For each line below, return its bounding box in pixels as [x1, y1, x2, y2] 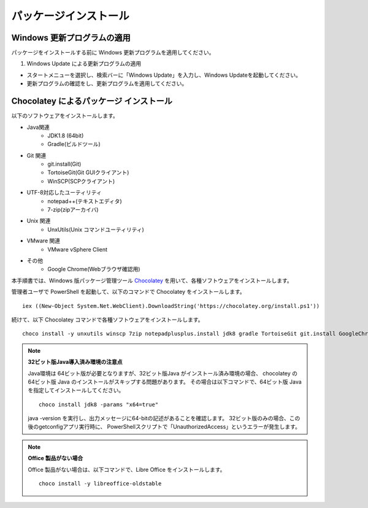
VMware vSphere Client [47, 245, 107, 253]
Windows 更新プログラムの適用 [11, 33, 131, 43]
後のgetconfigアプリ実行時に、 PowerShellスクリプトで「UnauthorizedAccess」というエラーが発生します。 [28, 423, 301, 431]
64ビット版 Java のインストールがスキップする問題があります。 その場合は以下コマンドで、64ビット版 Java [28, 378, 302, 385]
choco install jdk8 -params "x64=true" [39, 401, 159, 408]
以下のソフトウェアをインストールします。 [11, 112, 119, 120]
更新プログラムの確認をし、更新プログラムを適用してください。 [26, 80, 188, 87]
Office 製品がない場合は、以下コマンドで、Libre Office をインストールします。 [28, 466, 226, 473]
